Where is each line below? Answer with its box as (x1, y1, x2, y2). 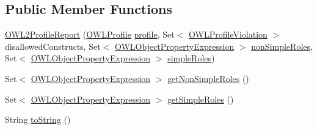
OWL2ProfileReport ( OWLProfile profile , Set (5, 28, 175, 41)
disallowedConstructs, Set (5, 39, 101, 52)
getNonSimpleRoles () (167, 72, 249, 84)
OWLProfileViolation (189, 28, 268, 41)
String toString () (5, 113, 71, 126)
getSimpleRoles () (167, 92, 234, 105)
